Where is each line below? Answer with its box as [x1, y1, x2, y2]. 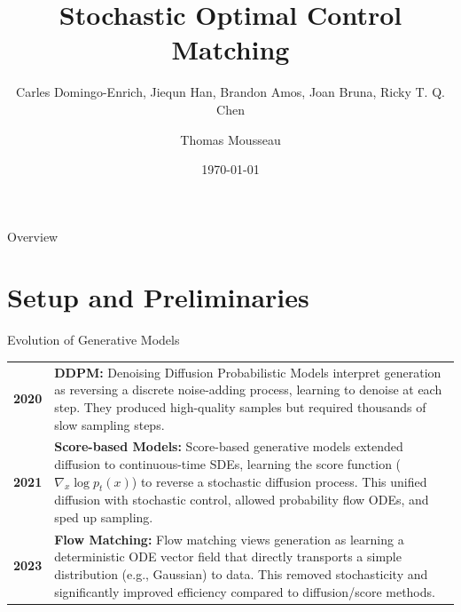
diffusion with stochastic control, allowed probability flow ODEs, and [54, 490, 429, 509]
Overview [7, 227, 59, 245]
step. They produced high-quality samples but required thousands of [54, 397, 426, 416]
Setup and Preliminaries [7, 279, 309, 315]
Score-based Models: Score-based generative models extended [54, 437, 403, 456]
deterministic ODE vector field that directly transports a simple [54, 547, 402, 566]
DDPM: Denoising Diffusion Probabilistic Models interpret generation [54, 362, 441, 381]
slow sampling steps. [54, 415, 165, 433]
